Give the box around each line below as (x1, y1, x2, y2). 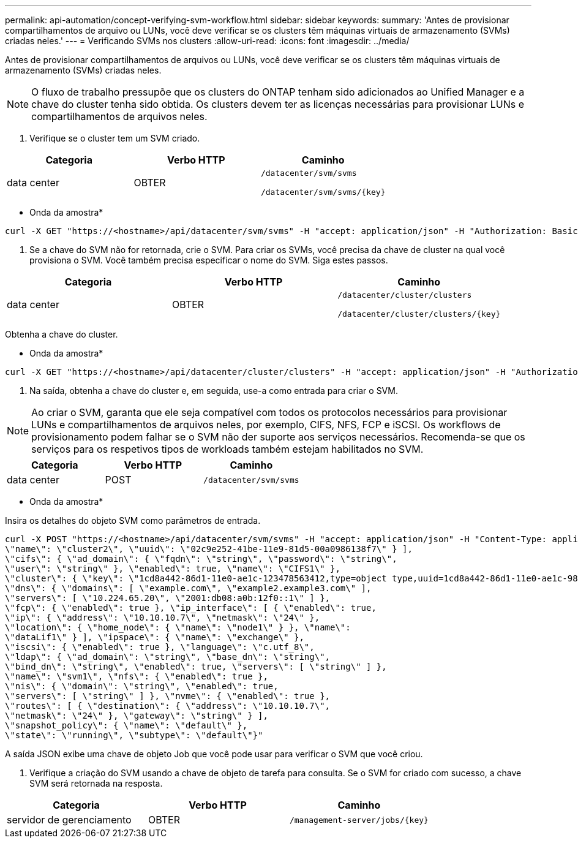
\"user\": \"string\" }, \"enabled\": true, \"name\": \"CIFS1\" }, (5, 564, 340, 573)
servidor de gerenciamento (7, 814, 132, 826)
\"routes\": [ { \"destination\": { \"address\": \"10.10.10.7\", (5, 701, 331, 711)
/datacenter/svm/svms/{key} (260, 187, 386, 197)
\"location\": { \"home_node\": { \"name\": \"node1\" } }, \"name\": (5, 622, 351, 632)
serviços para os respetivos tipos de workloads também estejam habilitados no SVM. (31, 443, 424, 455)
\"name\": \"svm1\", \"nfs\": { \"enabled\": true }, (5, 671, 268, 681)
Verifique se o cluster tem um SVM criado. (29, 133, 200, 143)
